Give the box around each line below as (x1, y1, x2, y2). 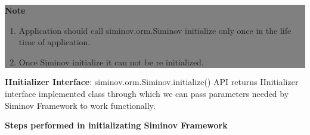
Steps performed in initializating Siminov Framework (5, 119, 228, 131)
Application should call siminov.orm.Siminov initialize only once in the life (18, 24, 292, 36)
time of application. (18, 36, 91, 48)
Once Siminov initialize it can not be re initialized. (18, 55, 204, 68)
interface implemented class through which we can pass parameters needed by (5, 87, 289, 99)
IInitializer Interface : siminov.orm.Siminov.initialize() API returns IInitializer (5, 76, 299, 88)
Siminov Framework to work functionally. (5, 99, 156, 111)
